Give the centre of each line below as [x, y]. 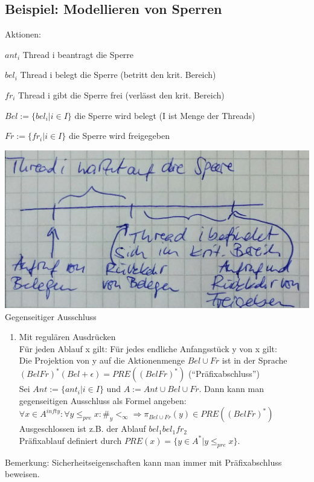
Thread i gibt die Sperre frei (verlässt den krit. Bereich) [121, 95]
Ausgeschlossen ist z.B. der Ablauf [82, 429]
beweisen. [22, 474]
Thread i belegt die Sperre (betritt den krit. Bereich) [118, 75]
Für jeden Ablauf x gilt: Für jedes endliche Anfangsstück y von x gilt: [148, 348]
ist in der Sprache [255, 360]
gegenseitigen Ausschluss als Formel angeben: [103, 400]
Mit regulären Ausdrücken [67, 337]
